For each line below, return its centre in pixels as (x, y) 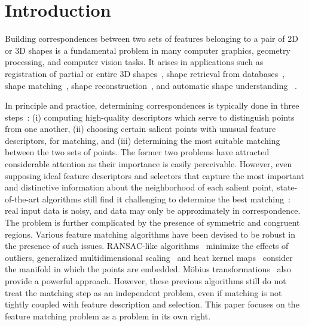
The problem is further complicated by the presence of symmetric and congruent (152, 222)
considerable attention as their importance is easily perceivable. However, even (149, 164)
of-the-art (22, 199)
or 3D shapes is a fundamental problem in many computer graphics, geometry (148, 50)
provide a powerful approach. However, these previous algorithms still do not (146, 281)
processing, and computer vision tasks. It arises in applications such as (134, 62)
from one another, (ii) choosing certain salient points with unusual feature (140, 129)
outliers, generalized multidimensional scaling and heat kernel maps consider (149, 257)
